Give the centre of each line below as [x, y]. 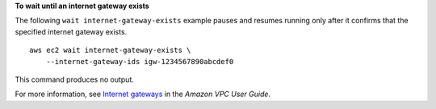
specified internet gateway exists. [71, 31]
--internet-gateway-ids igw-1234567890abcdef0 [140, 61]
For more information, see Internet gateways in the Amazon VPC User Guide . [143, 94]
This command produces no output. [75, 79]
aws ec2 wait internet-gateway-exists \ [110, 50]
